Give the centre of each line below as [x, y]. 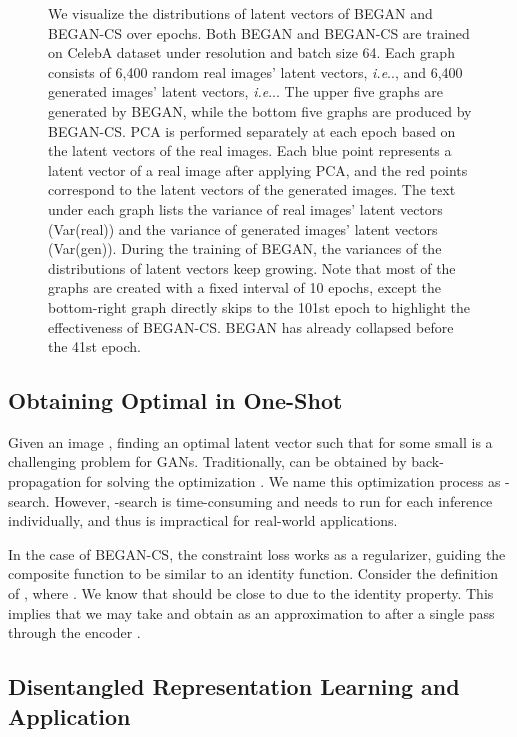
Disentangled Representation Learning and [234, 686]
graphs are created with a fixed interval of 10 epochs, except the [245, 287]
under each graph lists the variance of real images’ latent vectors [245, 208]
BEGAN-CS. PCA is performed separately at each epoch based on [252, 130]
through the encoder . [74, 632]
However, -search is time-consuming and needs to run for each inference [273, 500]
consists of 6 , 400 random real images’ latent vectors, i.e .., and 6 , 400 [255, 71]
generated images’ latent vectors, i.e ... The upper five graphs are [246, 91]
